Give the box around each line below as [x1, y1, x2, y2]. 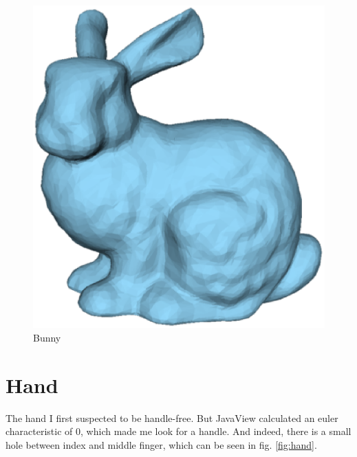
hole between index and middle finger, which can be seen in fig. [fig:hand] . [6, 437, 317, 452]
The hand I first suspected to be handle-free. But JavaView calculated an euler [6, 410, 338, 425]
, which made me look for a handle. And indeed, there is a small [80, 424, 351, 438]
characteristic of [6, 424, 73, 438]
